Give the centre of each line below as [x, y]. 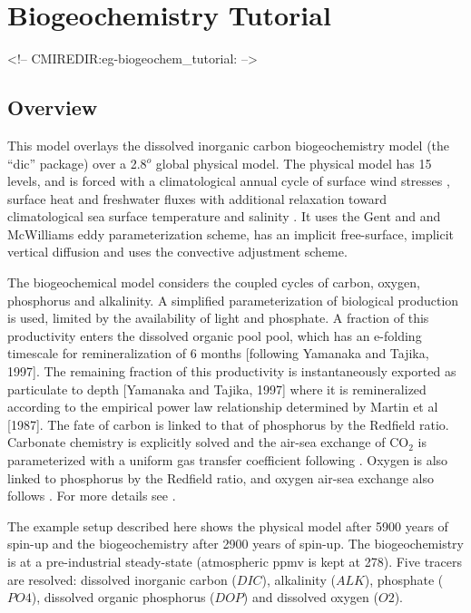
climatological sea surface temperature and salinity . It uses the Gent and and [224, 216]
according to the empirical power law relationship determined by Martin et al [223, 407]
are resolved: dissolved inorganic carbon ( [122, 579]
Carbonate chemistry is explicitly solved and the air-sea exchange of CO [208, 442]
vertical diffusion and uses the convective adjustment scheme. [177, 252]
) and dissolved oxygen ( [310, 597]
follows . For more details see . [92, 496]
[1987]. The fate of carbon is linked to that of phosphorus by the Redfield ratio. [228, 424]
